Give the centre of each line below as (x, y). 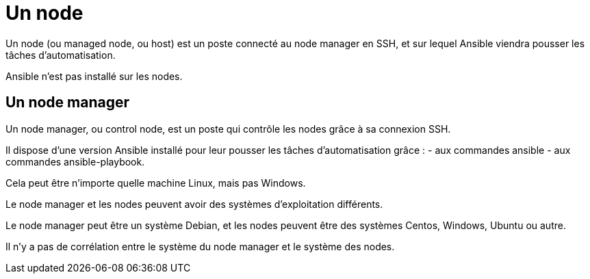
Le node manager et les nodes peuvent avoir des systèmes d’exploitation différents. (194, 204)
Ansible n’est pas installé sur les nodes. (94, 76)
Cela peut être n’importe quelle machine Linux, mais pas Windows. (156, 183)
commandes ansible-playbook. (75, 161)
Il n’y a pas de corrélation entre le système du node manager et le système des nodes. (200, 246)
